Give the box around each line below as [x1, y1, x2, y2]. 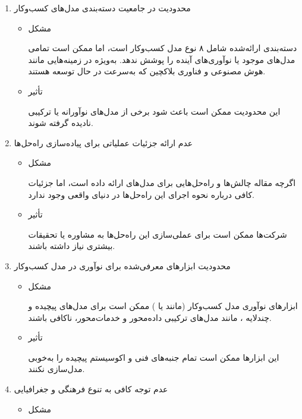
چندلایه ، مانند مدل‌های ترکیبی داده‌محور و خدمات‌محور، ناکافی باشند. [28, 311, 272, 323]
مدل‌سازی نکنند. [28, 363, 85, 375]
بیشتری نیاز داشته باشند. [28, 240, 115, 252]
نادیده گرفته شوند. [28, 116, 93, 129]
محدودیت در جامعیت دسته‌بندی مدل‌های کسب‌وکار [14, 2, 191, 14]
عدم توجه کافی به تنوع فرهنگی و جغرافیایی [14, 383, 168, 395]
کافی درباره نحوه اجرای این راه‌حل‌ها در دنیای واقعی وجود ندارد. [28, 188, 254, 200]
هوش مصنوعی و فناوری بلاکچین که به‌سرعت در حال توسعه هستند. [28, 65, 266, 77]
